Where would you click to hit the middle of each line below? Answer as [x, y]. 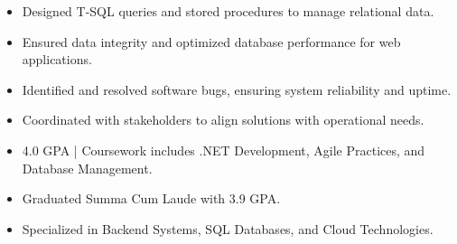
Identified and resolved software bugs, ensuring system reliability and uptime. [237, 89]
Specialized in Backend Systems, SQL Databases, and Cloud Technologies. [228, 228]
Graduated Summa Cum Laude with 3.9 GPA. [151, 198]
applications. [57, 59]
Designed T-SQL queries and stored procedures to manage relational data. [228, 11]
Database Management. [87, 168]
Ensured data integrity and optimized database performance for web [211, 41]
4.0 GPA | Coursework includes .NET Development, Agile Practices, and [224, 150]
